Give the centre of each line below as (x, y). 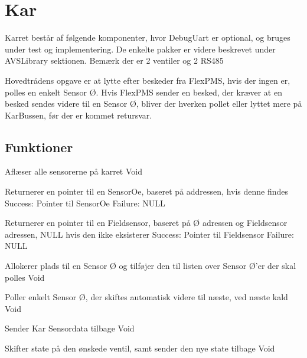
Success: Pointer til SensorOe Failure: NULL (85, 203)
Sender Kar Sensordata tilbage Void (70, 328)
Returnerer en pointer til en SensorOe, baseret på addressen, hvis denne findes (147, 191)
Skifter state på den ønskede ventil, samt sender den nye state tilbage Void (140, 348)
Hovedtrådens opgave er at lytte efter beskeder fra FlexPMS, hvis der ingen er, (148, 80)
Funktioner (39, 147)
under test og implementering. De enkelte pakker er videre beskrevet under (140, 49)
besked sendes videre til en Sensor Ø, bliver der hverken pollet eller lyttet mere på (153, 104)
